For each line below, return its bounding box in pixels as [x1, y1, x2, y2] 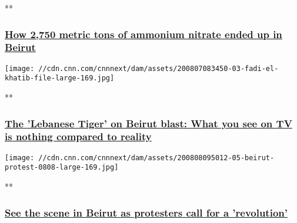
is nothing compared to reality [5, 129, 152, 144]
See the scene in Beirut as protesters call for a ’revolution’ [5, 205, 288, 219]
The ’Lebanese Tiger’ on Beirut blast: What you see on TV [5, 116, 292, 130]
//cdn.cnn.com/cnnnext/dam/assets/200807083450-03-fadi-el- [38, 64, 279, 73]
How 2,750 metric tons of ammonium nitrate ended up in [5, 26, 282, 41]
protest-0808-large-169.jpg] [5, 163, 119, 172]
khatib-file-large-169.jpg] [5, 74, 115, 83]
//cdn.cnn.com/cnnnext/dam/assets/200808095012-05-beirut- [38, 153, 275, 162]
